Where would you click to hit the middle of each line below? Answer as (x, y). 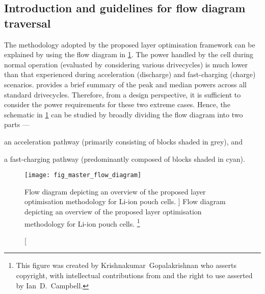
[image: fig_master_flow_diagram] (83, 175)
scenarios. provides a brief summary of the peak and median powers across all (125, 84)
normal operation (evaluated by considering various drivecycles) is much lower (126, 64)
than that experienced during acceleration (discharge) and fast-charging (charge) (130, 74)
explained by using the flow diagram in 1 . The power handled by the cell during (129, 54)
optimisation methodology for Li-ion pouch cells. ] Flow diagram (125, 201)
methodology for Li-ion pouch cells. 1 (82, 223)
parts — (17, 124)
